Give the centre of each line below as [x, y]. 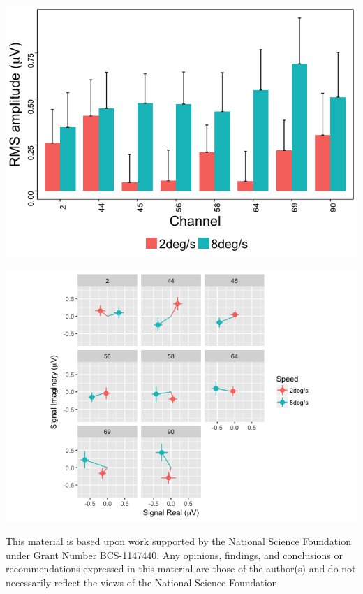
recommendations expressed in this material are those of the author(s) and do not [181, 568]
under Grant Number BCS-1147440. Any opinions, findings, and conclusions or [175, 555]
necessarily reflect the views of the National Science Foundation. [143, 582]
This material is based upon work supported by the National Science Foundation [178, 541]
